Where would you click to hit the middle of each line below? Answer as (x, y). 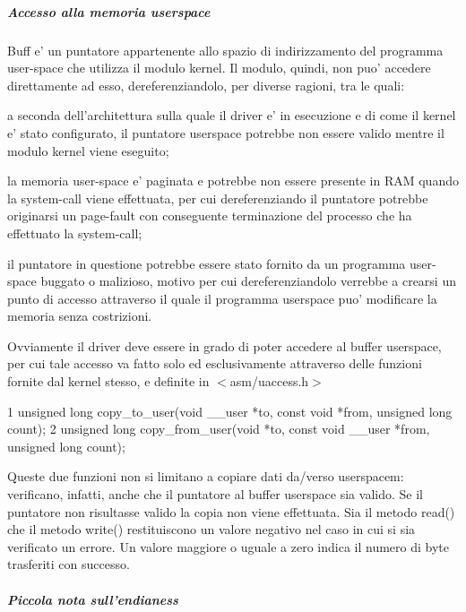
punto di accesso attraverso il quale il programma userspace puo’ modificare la (222, 298)
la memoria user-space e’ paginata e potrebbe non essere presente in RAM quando (233, 181)
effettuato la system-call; (75, 233)
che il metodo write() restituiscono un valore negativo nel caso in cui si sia (211, 529)
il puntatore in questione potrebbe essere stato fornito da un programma (207, 263)
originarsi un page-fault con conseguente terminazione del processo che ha (210, 215)
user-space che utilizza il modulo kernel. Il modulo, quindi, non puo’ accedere (219, 68)
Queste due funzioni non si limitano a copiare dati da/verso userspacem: (206, 476)
